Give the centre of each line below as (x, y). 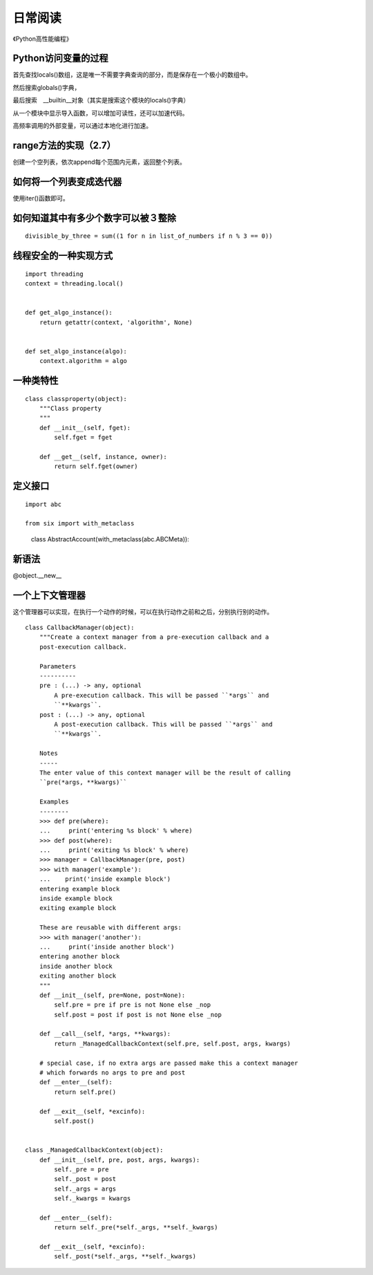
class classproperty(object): (76, 399)
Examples (54, 802)
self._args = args (85, 1189)
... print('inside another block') (107, 947)
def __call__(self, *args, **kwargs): (105, 1034)
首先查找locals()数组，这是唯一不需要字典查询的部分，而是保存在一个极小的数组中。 (132, 75)
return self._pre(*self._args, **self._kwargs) (136, 1228)
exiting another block (78, 976)
